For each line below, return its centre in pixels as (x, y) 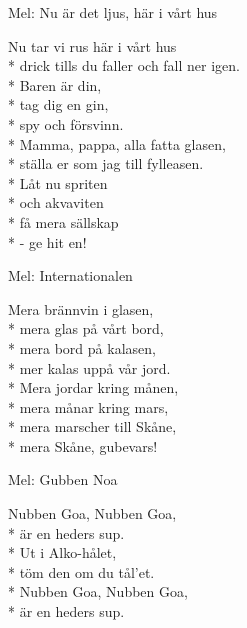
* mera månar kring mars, (88, 406)
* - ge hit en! (47, 241)
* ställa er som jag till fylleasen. (106, 163)
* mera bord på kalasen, (82, 347)
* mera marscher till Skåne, (92, 426)
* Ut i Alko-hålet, (62, 552)
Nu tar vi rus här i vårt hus (92, 45)
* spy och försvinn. (66, 123)
